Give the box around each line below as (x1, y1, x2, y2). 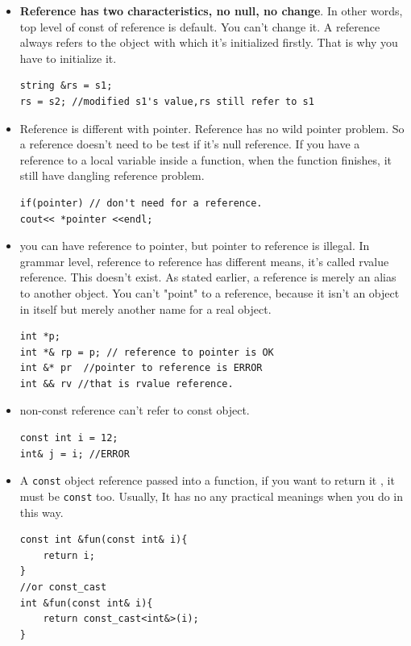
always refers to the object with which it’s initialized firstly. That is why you (19, 34, 398, 51)
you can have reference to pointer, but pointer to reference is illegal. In (19, 237, 370, 254)
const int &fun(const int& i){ (19, 534, 188, 546)
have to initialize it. (19, 49, 117, 66)
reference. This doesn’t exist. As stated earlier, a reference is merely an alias (19, 269, 396, 285)
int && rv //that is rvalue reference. (19, 377, 234, 390)
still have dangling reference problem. (19, 167, 205, 184)
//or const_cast (19, 581, 107, 593)
